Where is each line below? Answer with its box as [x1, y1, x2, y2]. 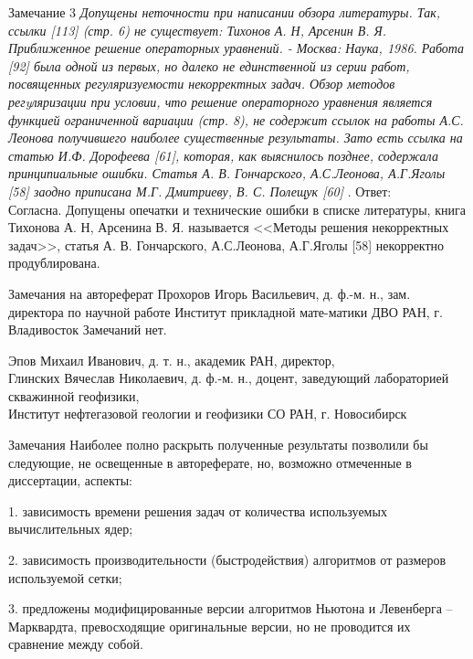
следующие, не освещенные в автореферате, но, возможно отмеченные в [8, 452, 412, 472]
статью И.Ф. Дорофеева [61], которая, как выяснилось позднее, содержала [8, 145, 438, 165]
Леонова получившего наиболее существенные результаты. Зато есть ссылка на [8, 128, 463, 147]
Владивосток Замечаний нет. [8, 320, 167, 339]
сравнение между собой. [8, 634, 143, 654]
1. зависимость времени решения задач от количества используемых [8, 501, 387, 520]
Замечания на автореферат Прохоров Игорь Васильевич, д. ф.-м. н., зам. [8, 283, 411, 303]
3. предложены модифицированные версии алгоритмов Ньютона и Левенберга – [8, 599, 453, 618]
